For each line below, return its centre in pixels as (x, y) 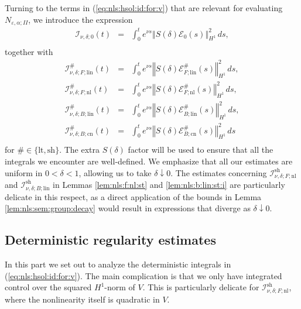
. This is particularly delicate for (201, 287)
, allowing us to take (115, 172)
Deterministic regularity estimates (110, 240)
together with (29, 52)
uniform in (24, 172)
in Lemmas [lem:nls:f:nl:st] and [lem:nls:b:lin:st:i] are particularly (169, 184)
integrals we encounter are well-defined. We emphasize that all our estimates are (149, 161)
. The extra (79, 150)
